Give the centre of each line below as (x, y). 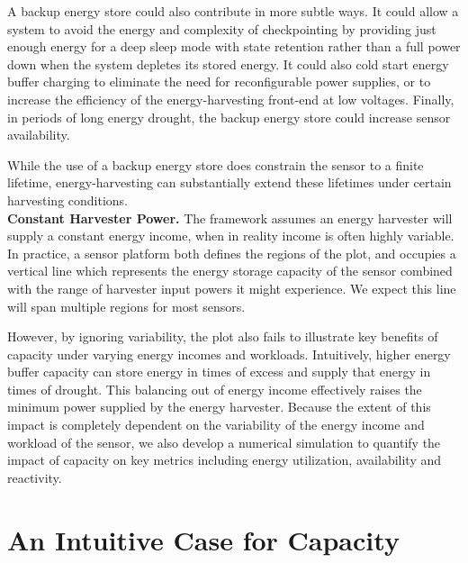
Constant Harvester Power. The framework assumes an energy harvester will (230, 218)
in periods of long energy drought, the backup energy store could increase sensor (229, 117)
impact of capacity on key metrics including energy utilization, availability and (225, 460)
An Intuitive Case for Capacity (203, 539)
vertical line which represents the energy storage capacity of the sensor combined (230, 271)
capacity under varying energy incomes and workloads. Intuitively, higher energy (229, 354)
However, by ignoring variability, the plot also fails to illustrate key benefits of (223, 336)
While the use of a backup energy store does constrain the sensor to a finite (216, 164)
